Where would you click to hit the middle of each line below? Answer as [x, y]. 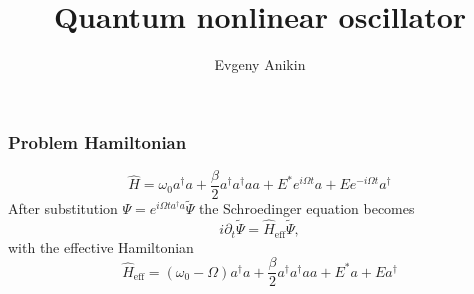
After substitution [63, 208]
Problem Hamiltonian [97, 141]
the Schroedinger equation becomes [306, 208]
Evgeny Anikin [260, 64]
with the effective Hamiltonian [101, 246]
